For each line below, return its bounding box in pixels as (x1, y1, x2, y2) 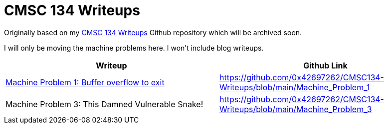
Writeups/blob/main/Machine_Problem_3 (219, 104, 372, 114)
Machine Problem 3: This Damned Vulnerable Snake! (5, 99, 203, 109)
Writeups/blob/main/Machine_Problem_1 (219, 82, 370, 92)
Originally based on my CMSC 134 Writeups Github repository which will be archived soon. (4, 28, 302, 37)
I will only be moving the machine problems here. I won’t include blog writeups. (4, 43, 264, 52)
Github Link (303, 60, 348, 70)
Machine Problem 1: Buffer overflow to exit (5, 77, 165, 87)
